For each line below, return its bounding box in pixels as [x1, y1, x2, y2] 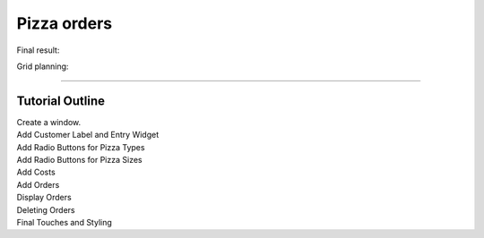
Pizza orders [16, 13, 112, 33]
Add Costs [16, 166, 56, 178]
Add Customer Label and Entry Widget [16, 130, 160, 140]
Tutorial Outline [16, 93, 106, 108]
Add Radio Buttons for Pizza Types [16, 141, 145, 152]
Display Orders [16, 192, 72, 203]
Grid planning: [16, 61, 69, 72]
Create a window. [16, 116, 82, 127]
